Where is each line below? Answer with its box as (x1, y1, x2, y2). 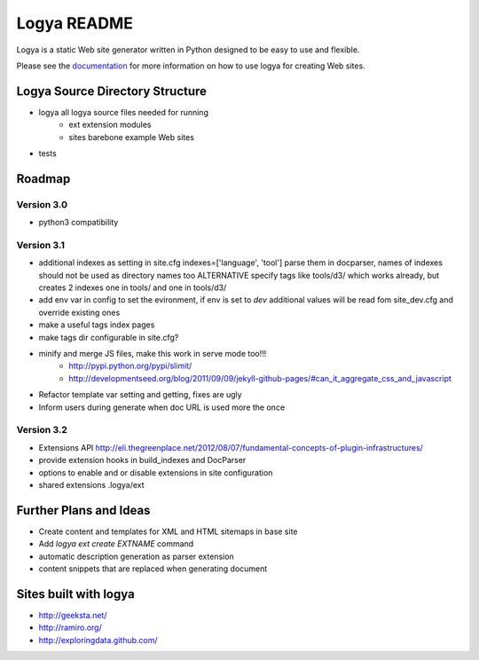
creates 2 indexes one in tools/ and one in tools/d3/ (38, 282, 227, 293)
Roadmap (16, 171, 71, 186)
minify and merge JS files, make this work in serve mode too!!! (38, 349, 267, 359)
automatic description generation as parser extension (38, 551, 234, 562)
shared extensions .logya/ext (38, 479, 145, 490)
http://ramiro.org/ (38, 622, 102, 633)
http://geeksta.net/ (38, 609, 107, 620)
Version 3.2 (16, 424, 68, 436)
